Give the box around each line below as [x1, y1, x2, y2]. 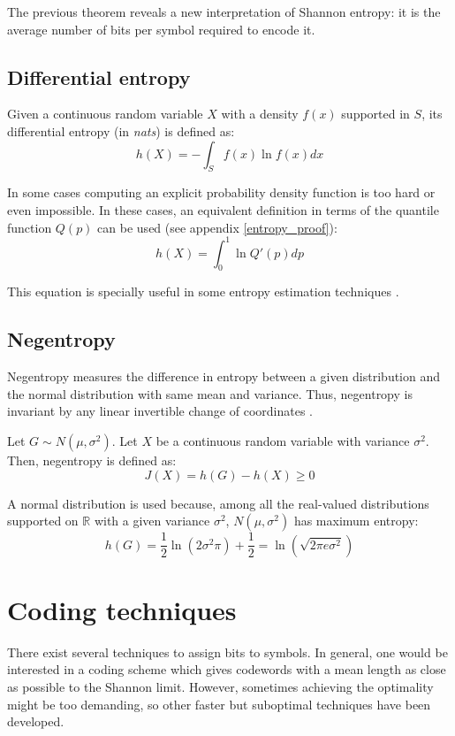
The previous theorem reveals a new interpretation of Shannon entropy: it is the [7, 3, 441, 20]
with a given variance [94, 511, 210, 530]
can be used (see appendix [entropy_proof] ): [97, 218, 337, 236]
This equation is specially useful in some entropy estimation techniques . [7, 282, 399, 301]
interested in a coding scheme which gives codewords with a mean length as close [7, 660, 446, 678]
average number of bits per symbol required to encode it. [7, 19, 315, 38]
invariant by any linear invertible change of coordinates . [7, 402, 313, 420]
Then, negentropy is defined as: [7, 451, 177, 470]
